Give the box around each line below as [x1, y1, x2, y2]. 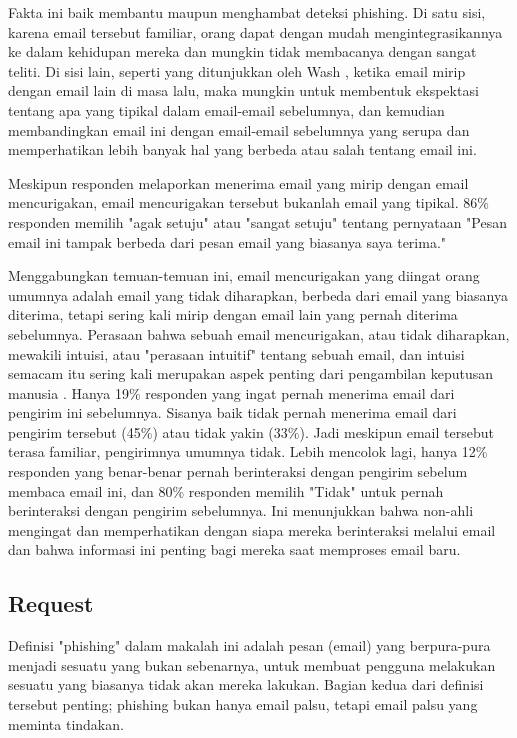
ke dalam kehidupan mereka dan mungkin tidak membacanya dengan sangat [8, 41, 477, 62]
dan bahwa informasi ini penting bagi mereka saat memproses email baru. [8, 539, 461, 560]
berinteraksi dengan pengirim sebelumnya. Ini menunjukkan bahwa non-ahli [8, 500, 474, 521]
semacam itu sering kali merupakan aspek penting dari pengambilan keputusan [8, 363, 494, 384]
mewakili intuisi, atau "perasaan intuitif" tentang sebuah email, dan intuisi [8, 343, 465, 364]
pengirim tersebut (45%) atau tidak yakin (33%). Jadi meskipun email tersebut [8, 421, 494, 442]
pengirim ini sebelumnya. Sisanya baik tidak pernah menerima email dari [8, 402, 457, 423]
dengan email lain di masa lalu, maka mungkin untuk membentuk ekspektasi [8, 80, 479, 101]
